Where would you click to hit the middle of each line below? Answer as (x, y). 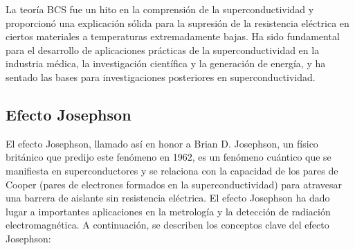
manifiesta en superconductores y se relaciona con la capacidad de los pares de (172, 170)
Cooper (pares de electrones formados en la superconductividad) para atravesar (174, 184)
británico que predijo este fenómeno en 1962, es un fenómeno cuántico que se (169, 157)
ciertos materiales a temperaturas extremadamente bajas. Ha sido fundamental (173, 36)
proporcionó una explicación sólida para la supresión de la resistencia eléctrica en (177, 23)
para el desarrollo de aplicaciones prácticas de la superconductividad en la (163, 50)
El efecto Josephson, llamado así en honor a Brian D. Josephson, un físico (162, 143)
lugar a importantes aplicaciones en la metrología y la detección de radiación (168, 211)
